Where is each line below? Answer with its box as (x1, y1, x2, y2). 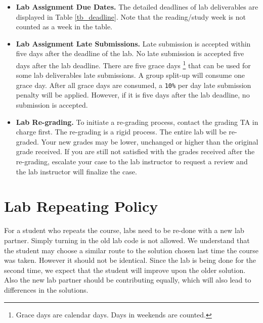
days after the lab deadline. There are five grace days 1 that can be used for (16, 58, 251, 70)
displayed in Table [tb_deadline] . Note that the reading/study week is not (16, 11, 246, 22)
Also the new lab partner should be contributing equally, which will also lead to (4, 274, 251, 285)
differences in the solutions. (4, 284, 89, 295)
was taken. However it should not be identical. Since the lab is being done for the (4, 255, 256, 265)
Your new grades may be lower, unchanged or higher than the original (41, 136, 258, 147)
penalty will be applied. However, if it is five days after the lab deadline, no (16, 89, 250, 100)
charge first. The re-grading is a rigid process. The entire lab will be (16, 126, 227, 137)
